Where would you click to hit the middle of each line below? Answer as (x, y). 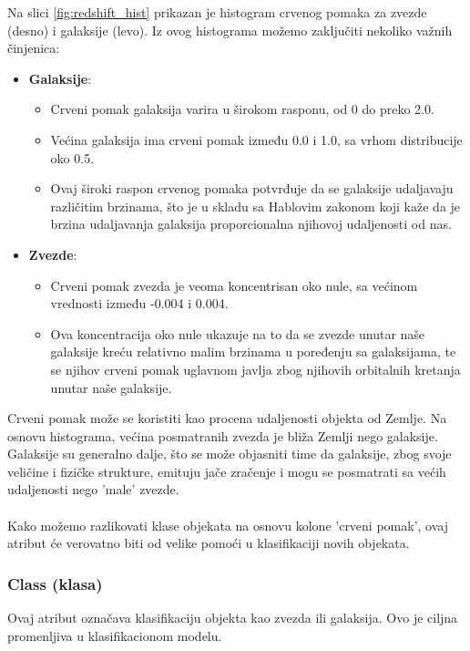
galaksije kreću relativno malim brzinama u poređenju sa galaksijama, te (253, 351)
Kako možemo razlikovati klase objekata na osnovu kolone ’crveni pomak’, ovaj (228, 525)
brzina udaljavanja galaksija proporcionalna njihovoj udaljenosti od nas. (251, 224)
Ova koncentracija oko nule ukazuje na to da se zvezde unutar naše (238, 333)
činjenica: (34, 48)
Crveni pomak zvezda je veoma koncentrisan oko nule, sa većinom (234, 285)
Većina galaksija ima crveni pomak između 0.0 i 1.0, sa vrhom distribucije (256, 139)
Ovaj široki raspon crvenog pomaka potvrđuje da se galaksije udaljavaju (252, 188)
